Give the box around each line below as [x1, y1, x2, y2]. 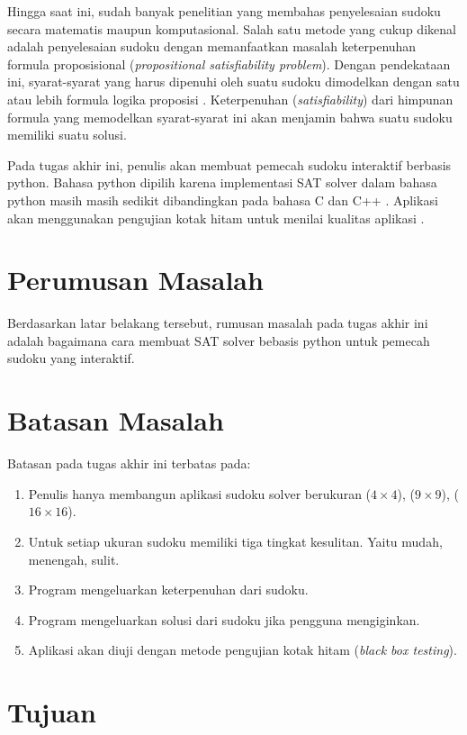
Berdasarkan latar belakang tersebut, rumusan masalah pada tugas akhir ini [7, 313, 428, 332]
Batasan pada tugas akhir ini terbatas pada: [7, 454, 251, 473]
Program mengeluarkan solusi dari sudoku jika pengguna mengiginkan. [28, 610, 420, 629]
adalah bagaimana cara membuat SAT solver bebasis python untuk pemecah [7, 331, 430, 349]
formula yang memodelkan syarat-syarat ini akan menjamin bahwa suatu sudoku [7, 107, 453, 126]
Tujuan [7, 694, 96, 730]
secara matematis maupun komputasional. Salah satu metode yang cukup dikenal [7, 19, 456, 38]
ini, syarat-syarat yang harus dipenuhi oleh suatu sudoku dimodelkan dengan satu [7, 72, 460, 91]
